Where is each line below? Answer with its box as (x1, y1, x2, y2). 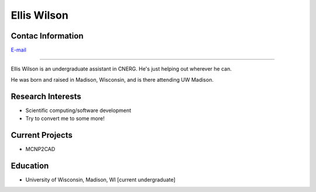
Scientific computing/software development (25, 107, 132, 114)
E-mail (11, 47, 26, 54)
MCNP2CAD (25, 146, 56, 153)
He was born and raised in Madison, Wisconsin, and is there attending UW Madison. (11, 76, 214, 83)
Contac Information (11, 31, 84, 41)
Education (11, 160, 49, 170)
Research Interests (11, 91, 81, 102)
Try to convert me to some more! (25, 115, 105, 122)
